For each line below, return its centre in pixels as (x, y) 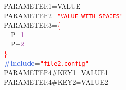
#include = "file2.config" (46, 63)
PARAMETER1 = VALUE (42, 6)
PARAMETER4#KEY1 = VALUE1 (56, 72)
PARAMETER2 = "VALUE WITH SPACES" (63, 15)
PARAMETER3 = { (32, 25)
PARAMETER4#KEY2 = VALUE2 (56, 82)
